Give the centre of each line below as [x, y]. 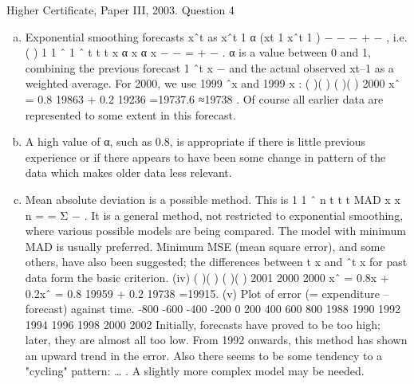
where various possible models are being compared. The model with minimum [216, 231]
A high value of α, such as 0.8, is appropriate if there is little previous [195, 141]
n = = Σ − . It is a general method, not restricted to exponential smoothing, [214, 215]
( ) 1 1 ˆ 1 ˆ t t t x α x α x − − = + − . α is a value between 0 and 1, [198, 52]
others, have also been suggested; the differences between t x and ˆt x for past [216, 262]
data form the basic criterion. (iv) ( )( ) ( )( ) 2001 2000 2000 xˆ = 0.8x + [207, 277]
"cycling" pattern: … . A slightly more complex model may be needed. [195, 371]
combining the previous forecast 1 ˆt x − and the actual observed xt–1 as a [209, 67]
